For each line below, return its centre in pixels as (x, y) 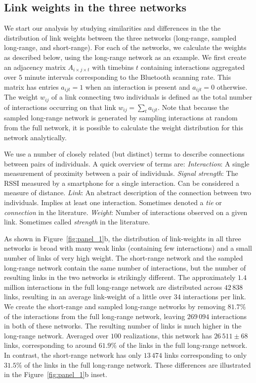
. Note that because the (193, 107)
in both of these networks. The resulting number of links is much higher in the (123, 326)
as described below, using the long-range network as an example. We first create (125, 57)
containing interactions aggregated (193, 67)
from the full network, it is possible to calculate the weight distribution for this (124, 127)
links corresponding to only (206, 355)
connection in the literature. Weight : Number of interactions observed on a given (126, 212)
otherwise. (232, 86)
